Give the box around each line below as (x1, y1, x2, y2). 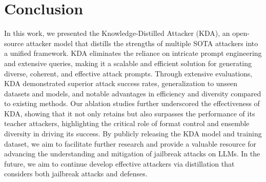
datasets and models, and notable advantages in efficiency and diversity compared (4, 88, 261, 98)
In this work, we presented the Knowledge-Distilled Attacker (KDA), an (4, 28, 230, 38)
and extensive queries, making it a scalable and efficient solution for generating (4, 57, 252, 68)
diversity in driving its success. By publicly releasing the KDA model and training (4, 128, 262, 139)
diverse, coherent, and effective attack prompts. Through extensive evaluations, (4, 68, 253, 78)
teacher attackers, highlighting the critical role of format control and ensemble (4, 118, 250, 129)
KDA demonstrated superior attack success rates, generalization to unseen (4, 78, 238, 89)
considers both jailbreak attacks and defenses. (4, 168, 148, 179)
